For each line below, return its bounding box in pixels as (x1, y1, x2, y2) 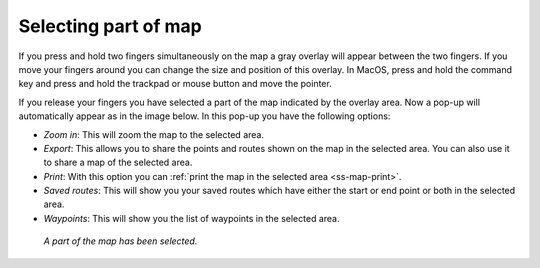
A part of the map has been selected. (43, 235, 198, 247)
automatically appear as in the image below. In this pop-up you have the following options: (18, 110, 391, 122)
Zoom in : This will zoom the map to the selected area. (43, 128, 265, 140)
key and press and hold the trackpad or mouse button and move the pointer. (18, 78, 332, 90)
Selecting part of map (18, 15, 202, 37)
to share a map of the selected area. (43, 156, 193, 169)
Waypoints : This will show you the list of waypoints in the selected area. (43, 212, 340, 224)
